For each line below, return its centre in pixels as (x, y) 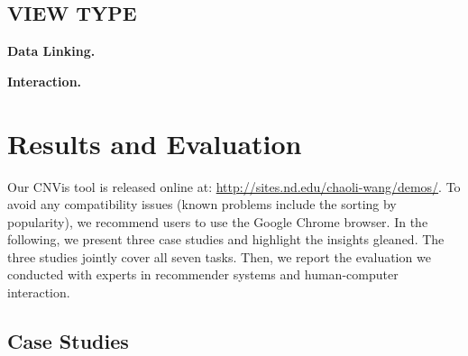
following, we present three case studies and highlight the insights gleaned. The (226, 239)
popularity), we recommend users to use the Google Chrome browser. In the (218, 221)
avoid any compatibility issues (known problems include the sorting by (202, 204)
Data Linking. (51, 51)
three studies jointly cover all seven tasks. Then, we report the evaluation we (219, 256)
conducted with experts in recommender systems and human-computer (203, 274)
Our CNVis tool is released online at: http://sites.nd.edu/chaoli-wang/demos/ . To (234, 186)
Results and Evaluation (155, 143)
